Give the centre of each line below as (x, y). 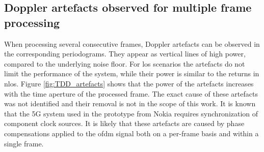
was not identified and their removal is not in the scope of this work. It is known (130, 103)
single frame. (24, 143)
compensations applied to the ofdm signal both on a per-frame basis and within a (131, 133)
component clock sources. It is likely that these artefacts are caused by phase (124, 123)
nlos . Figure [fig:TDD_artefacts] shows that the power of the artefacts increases (129, 83)
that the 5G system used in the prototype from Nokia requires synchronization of (131, 113)
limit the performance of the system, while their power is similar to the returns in (132, 73)
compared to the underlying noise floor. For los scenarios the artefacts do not (125, 63)
